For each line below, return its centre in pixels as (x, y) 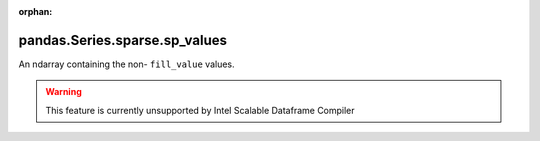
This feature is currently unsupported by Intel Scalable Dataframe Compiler (200, 110)
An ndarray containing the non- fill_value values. (126, 64)
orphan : (35, 11)
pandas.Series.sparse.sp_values (122, 40)
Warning (63, 92)
